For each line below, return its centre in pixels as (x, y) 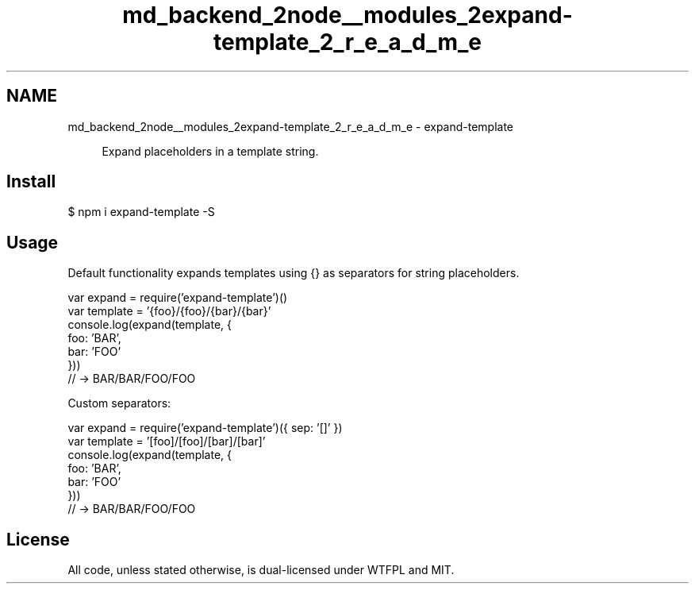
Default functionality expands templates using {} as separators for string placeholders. (294, 273)
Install (31, 182)
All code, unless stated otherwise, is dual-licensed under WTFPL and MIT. (261, 570)
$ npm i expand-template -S (141, 212)
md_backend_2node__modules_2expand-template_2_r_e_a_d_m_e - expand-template (291, 126)
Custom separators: (119, 403)
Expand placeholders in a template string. (210, 151)
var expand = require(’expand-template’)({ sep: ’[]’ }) (205, 428)
